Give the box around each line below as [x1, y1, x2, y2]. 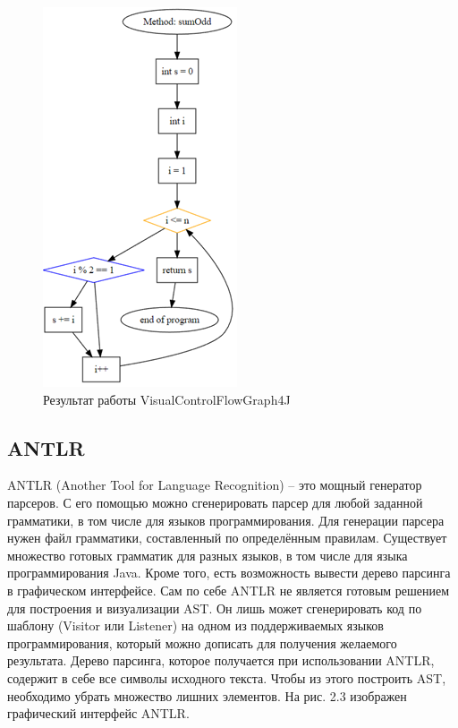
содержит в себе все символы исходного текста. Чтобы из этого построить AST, [7, 668, 446, 687]
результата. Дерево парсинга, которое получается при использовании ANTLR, [7, 651, 435, 670]
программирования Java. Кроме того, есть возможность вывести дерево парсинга [7, 563, 451, 582]
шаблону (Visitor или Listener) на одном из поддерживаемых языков [7, 616, 384, 635]
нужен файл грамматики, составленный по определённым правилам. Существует [7, 528, 447, 547]
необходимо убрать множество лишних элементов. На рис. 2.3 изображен [7, 686, 407, 705]
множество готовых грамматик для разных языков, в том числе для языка [7, 545, 408, 564]
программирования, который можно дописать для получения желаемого [7, 633, 397, 652]
